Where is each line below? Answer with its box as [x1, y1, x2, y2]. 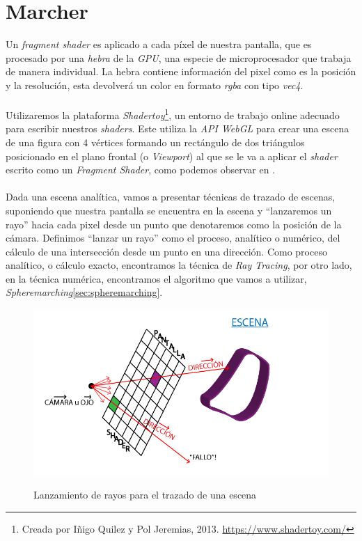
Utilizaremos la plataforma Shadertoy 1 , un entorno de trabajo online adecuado [6, 106, 340, 122]
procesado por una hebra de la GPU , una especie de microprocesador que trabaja [6, 50, 352, 65]
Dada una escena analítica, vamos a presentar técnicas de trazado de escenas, [6, 189, 336, 204]
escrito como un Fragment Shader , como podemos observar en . [6, 162, 275, 177]
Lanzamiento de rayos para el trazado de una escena [33, 487, 257, 502]
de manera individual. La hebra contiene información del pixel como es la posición [6, 64, 356, 79]
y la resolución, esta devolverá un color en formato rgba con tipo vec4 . [6, 77, 304, 92]
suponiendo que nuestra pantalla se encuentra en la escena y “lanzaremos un [6, 203, 332, 217]
